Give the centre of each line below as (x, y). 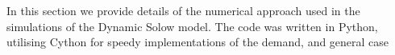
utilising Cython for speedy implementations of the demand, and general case (198, 42)
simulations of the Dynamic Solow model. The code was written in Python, (192, 26)
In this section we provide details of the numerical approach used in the (183, 10)
